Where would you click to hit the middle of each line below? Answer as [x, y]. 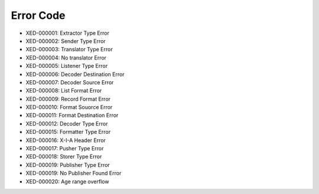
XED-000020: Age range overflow [67, 181]
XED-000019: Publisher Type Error [68, 165]
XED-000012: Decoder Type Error [67, 123]
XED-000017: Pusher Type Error [65, 149]
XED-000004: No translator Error [66, 57]
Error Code [38, 15]
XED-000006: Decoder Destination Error [75, 74]
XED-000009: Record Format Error [68, 99]
